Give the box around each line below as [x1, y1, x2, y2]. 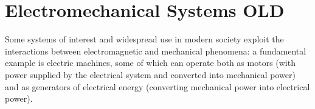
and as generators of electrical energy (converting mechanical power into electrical [5, 80, 310, 93]
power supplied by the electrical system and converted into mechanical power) [5, 68, 296, 81]
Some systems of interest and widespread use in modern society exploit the [5, 33, 284, 45]
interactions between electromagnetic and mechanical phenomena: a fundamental [5, 44, 306, 57]
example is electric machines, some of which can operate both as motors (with [5, 56, 296, 69]
